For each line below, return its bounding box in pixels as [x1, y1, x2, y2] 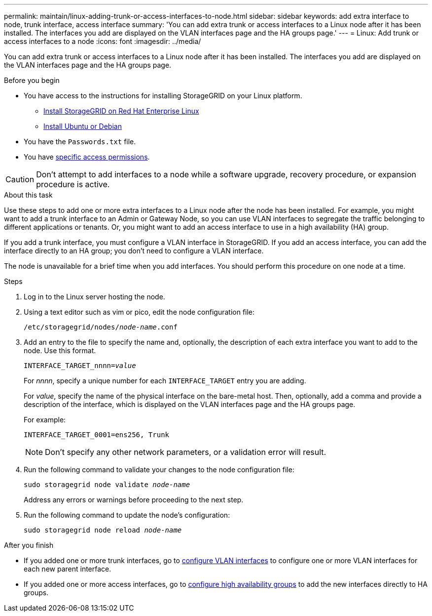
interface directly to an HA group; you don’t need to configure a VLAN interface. [4, 246, 264, 255]
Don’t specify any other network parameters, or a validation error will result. [45, 447, 326, 457]
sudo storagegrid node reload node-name [24, 526, 182, 534]
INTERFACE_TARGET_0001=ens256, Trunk [24, 431, 170, 439]
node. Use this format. [24, 346, 96, 355]
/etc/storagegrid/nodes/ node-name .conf [24, 323, 178, 331]
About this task [4, 191, 53, 199]
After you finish [4, 541, 54, 549]
